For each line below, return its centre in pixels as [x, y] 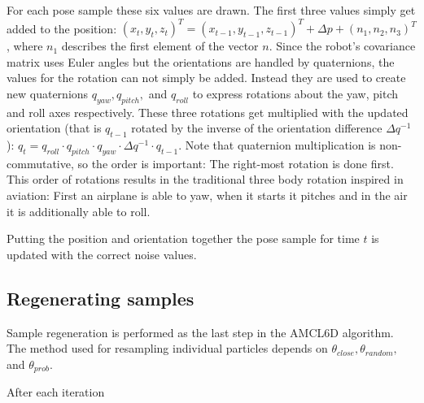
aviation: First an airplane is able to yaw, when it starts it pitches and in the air [207, 195]
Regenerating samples [101, 298]
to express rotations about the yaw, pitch [295, 93]
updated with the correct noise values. [102, 254]
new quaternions [48, 93]
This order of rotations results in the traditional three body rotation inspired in [205, 179]
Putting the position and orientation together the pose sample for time [183, 238]
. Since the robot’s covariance [342, 46]
